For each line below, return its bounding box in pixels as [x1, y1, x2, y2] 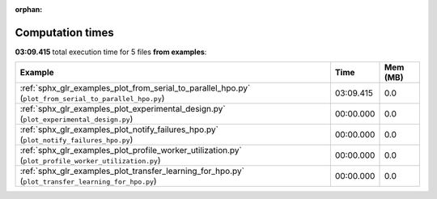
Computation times [15, 25, 114, 40]
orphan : [15, 5, 43, 14]
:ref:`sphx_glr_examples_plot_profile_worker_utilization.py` [19, 145, 242, 156]
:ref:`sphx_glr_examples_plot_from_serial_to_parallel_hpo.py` [19, 83, 251, 94]
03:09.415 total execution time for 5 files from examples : [15, 47, 207, 57]
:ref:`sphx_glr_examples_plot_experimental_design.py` [19, 104, 226, 115]
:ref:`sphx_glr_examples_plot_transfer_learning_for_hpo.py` [19, 166, 244, 177]
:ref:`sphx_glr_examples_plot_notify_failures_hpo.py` [19, 124, 218, 135]
